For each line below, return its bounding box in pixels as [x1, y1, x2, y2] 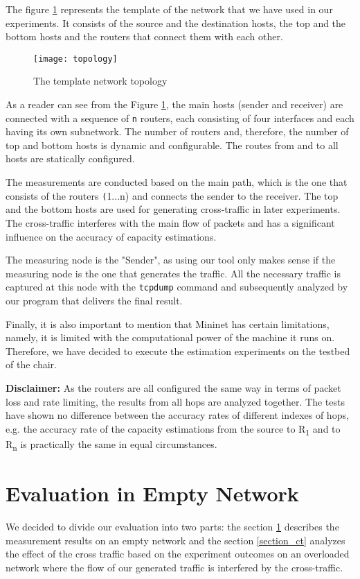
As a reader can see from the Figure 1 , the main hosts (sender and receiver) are [6, 97, 343, 112]
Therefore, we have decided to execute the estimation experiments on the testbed [6, 343, 350, 358]
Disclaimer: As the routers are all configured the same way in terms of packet [6, 380, 341, 395]
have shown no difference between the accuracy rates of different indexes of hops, [6, 408, 349, 422]
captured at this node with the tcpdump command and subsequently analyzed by [6, 279, 348, 294]
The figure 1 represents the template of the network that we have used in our [6, 2, 333, 16]
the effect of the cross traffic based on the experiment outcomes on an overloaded [6, 546, 350, 561]
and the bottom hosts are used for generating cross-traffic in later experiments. [6, 202, 341, 216]
